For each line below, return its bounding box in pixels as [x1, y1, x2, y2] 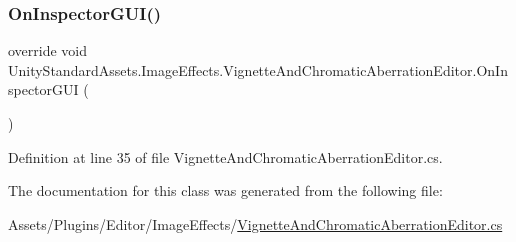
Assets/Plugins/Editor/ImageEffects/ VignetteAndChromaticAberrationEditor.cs [8, 213, 503, 234]
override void [8, 40, 88, 61]
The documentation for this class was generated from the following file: [8, 180, 443, 201]
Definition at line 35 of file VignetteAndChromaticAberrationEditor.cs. [8, 146, 443, 167]
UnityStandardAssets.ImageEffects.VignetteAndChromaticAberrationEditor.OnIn [8, 59, 508, 80]
